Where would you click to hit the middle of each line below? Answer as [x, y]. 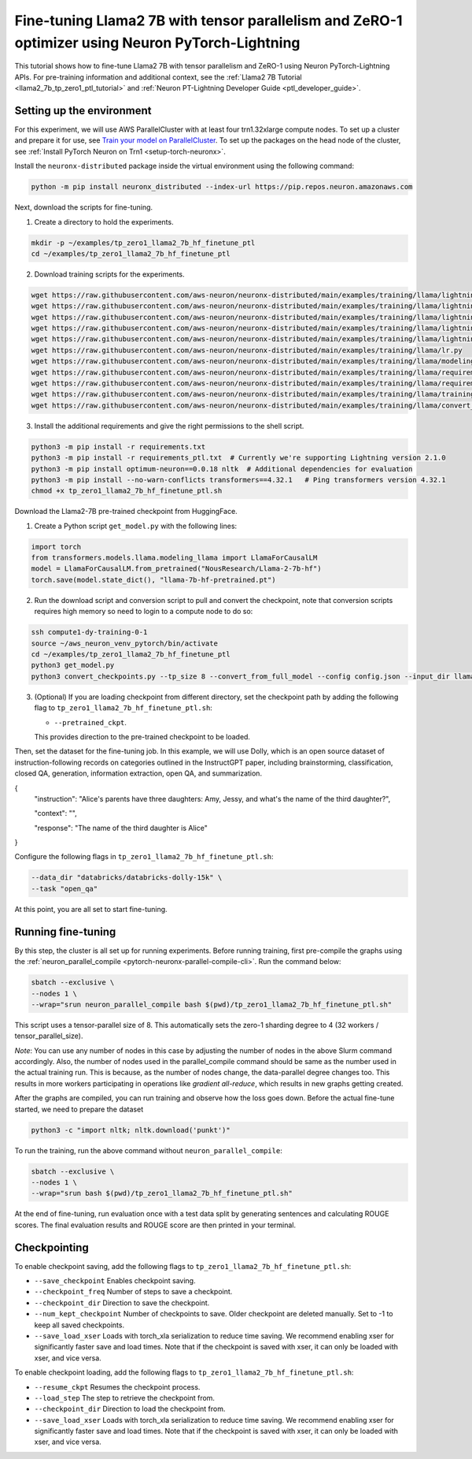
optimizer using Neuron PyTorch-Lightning [157, 43]
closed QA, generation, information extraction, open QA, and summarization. [138, 773]
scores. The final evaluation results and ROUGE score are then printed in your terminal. [155, 1225]
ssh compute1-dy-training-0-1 [89, 632]
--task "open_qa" [65, 888]
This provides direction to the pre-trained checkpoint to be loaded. [142, 736]
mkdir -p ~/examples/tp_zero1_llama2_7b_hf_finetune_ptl [143, 243]
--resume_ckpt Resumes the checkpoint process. [117, 1386]
